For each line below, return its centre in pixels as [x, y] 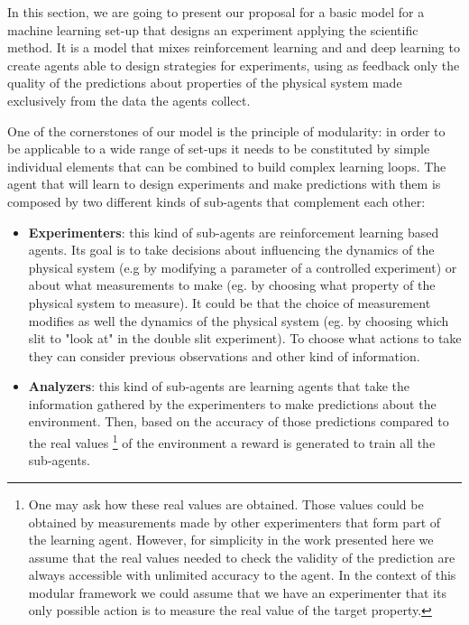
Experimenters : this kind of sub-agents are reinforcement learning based [234, 232]
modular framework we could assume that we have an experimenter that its [237, 592]
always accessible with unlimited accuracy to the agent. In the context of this [242, 575]
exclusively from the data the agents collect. [129, 100]
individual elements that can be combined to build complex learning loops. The [227, 166]
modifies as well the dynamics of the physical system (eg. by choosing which [239, 320]
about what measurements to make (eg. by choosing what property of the [232, 285]
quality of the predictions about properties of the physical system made [205, 83]
